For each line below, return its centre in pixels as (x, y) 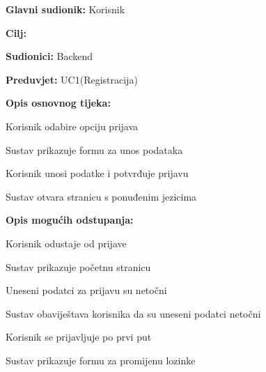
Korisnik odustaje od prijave (66, 243)
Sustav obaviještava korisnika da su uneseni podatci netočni (133, 313)
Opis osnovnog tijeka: (58, 103)
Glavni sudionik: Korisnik (65, 9)
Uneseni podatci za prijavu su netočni (86, 290)
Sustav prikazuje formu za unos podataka (94, 149)
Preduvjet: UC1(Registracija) (72, 79)
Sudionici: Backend (49, 56)
